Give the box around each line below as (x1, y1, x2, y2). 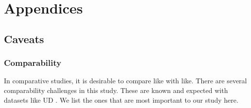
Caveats (4, 31, 44, 46)
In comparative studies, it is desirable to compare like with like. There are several (4, 76, 247, 86)
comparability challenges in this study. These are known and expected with (4, 85, 228, 95)
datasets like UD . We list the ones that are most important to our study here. (4, 94, 238, 105)
